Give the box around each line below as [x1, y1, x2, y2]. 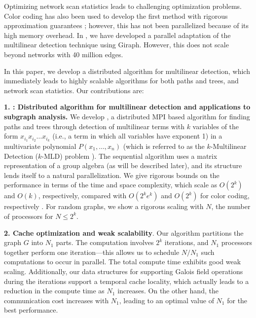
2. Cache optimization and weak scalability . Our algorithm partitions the [4, 227, 244, 238]
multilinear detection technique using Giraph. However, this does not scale [4, 39, 229, 50]
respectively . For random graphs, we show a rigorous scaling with [4, 201, 204, 212]
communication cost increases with [4, 295, 109, 305]
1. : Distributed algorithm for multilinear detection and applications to [4, 102, 251, 112]
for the [227, 295, 248, 305]
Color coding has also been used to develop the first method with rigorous [4, 10, 228, 21]
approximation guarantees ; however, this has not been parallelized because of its [4, 20, 249, 31]
